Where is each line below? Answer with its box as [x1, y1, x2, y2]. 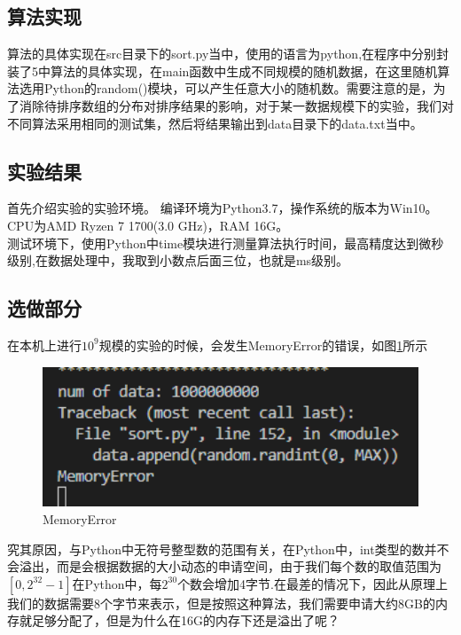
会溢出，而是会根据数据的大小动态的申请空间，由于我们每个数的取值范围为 [7, 557, 441, 576]
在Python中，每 [72, 574, 162, 592]
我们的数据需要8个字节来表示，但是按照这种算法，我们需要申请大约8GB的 [7, 593, 435, 612]
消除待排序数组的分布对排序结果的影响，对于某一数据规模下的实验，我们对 [19, 96, 454, 114]
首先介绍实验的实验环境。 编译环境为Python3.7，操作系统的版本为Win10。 [7, 199, 438, 217]
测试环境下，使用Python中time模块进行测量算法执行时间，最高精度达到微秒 [7, 233, 444, 252]
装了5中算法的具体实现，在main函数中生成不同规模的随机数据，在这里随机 [7, 61, 438, 80]
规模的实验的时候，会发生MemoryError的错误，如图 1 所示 [98, 335, 428, 354]
